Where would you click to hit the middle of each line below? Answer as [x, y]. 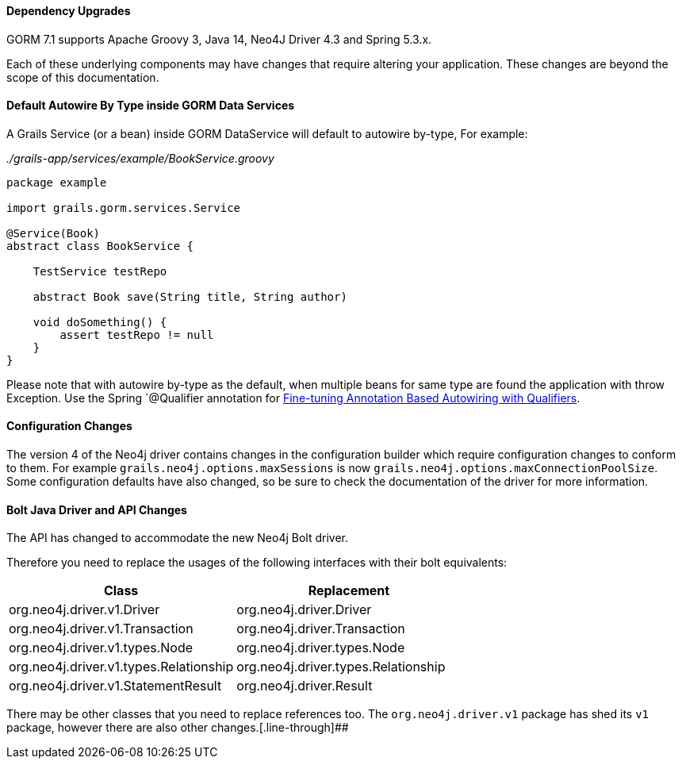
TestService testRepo [100, 271]
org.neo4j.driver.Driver [304, 610]
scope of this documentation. [83, 77]
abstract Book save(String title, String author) [190, 296]
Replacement [349, 591]
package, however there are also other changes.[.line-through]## [178, 728]
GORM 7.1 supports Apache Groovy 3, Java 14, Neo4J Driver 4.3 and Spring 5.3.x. [219, 39]
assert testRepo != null [137, 334]
